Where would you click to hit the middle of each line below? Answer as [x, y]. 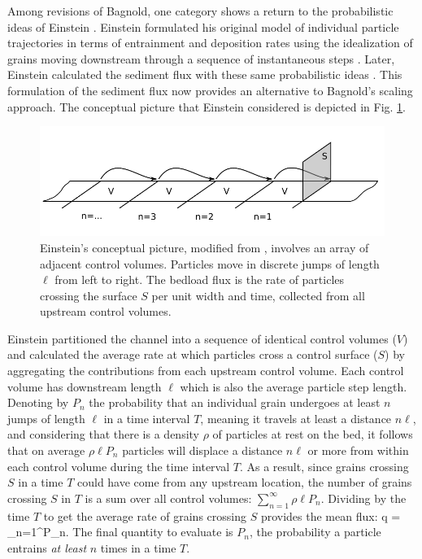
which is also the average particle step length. [294, 386]
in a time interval [147, 418]
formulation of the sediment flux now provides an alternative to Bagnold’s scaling [210, 90]
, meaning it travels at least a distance [296, 418]
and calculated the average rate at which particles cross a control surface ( [193, 354]
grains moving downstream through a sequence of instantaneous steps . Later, [201, 58]
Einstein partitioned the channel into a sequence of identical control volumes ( [202, 338]
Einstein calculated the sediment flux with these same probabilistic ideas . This [205, 74]
